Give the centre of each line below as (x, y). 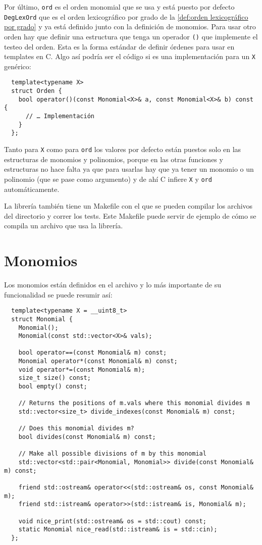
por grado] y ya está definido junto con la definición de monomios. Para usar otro (130, 27)
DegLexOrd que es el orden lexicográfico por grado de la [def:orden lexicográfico (126, 16)
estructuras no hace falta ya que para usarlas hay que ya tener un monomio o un (129, 169)
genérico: (18, 66)
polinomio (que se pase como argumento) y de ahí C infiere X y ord (108, 179)
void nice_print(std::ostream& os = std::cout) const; (112, 521)
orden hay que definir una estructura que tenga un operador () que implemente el (131, 36)
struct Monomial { (42, 319)
